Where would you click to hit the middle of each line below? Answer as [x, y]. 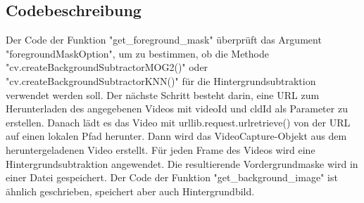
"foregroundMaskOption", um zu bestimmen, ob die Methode [137, 53]
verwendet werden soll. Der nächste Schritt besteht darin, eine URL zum [163, 94]
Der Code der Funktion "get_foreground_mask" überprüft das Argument [164, 40]
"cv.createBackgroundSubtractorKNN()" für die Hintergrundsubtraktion [161, 80]
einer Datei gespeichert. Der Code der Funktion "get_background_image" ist [172, 177]
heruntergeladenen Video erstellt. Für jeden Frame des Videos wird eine [161, 149]
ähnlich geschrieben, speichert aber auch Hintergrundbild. [130, 191]
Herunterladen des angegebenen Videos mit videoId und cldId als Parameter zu [177, 109]
